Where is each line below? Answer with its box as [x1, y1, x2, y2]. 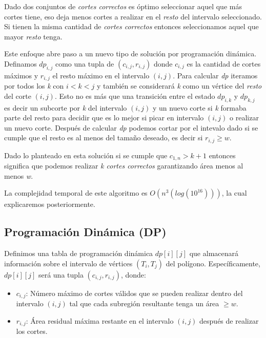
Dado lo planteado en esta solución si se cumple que [4, 150, 168, 160]
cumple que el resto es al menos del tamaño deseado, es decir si [4, 132, 203, 143]
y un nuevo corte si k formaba [152, 102, 247, 113]
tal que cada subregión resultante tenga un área [69, 298, 219, 309]
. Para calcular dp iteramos [173, 70, 258, 80]
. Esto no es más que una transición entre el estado [54, 90, 215, 101]
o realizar [230, 112, 259, 123]
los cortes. [16, 326, 48, 336]
